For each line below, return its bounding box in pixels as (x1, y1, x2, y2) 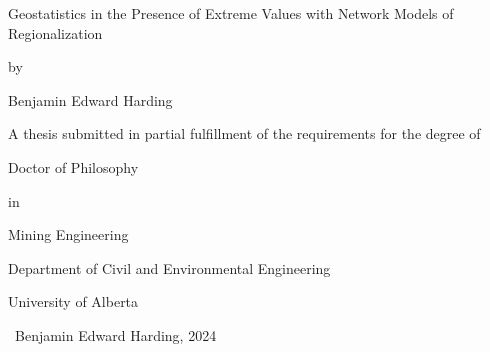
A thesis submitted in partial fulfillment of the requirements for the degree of (8, 123, 481, 144)
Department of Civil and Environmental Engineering (8, 257, 331, 278)
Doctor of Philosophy (8, 156, 139, 177)
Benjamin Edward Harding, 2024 (14, 324, 217, 345)
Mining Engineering (8, 224, 129, 245)
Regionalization (8, 22, 103, 43)
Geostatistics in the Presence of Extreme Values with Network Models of (8, 3, 454, 23)
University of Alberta (8, 291, 139, 312)
